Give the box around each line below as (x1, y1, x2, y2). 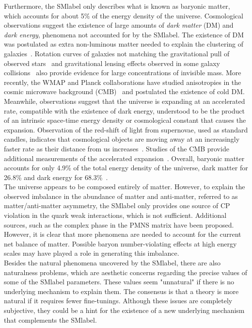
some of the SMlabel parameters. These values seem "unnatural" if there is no (4, 277, 235, 287)
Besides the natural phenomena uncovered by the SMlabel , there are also (4, 258, 221, 268)
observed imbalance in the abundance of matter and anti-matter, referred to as (4, 191, 238, 201)
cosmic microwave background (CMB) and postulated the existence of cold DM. (4, 86, 245, 97)
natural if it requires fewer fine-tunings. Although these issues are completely (4, 295, 233, 306)
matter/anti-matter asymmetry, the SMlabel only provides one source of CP (4, 200, 230, 211)
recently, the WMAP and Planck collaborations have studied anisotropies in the (4, 77, 241, 87)
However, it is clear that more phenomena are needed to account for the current (4, 229, 241, 239)
